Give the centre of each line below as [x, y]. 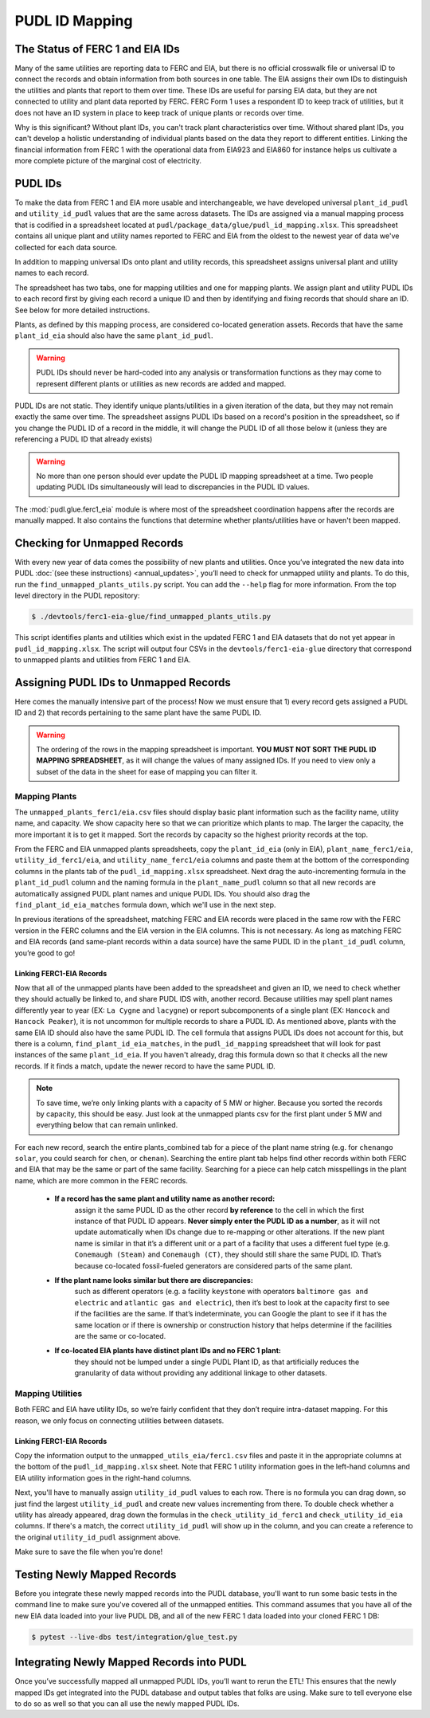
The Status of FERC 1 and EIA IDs [98, 49]
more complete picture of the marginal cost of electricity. [108, 161]
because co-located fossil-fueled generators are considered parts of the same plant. [214, 1265]
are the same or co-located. [120, 1336]
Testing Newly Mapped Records [96, 1574]
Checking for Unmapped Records [99, 543]
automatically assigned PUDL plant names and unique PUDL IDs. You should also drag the [162, 893]
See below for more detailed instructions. [82, 310]
